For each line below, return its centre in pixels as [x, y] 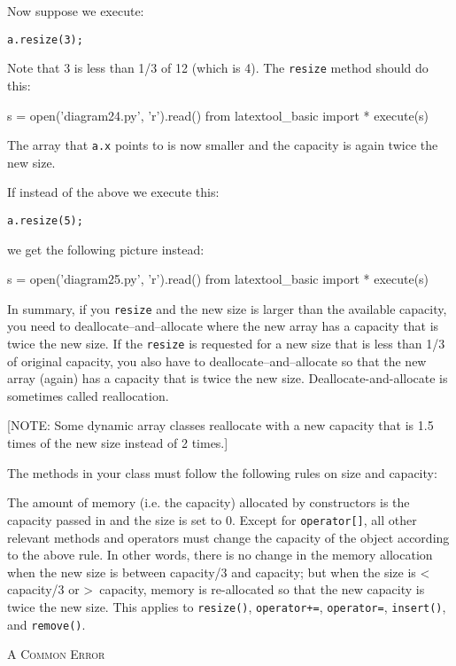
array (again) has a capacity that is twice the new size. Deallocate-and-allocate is [228, 378]
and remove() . [46, 624]
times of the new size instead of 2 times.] [118, 443]
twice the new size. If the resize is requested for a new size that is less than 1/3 [226, 344]
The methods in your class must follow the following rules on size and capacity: [222, 472]
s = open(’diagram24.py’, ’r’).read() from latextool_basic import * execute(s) [218, 115]
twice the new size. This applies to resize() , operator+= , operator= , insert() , [227, 606]
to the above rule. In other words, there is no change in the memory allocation [220, 555]
